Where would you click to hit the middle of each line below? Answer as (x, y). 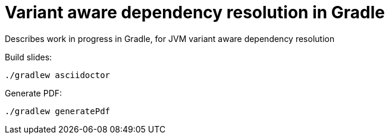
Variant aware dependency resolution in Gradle (195, 12)
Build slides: (29, 57)
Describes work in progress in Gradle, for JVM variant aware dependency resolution (170, 38)
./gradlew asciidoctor (58, 75)
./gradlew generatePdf (58, 111)
